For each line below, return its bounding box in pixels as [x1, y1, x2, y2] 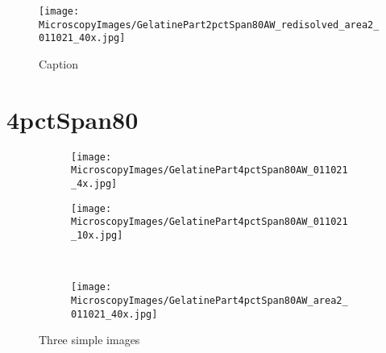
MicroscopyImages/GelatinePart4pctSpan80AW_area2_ [71, 294, 348, 306]
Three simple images [39, 331, 140, 348]
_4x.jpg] [71, 178, 118, 189]
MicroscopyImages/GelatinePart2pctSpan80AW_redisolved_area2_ [39, 19, 380, 31]
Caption [39, 55, 79, 72]
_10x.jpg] [71, 229, 123, 241]
